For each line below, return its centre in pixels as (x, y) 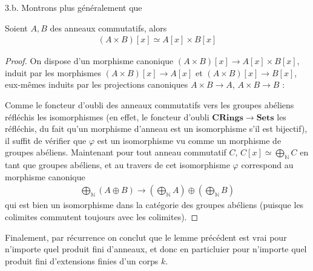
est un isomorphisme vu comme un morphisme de (189, 140)
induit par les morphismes (53, 72)
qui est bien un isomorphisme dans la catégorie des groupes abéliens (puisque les (154, 205)
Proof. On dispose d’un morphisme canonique (89, 61)
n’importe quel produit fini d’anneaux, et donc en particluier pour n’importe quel (156, 249)
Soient (16, 28)
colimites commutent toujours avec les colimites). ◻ (102, 216)
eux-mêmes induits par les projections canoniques (97, 84)
